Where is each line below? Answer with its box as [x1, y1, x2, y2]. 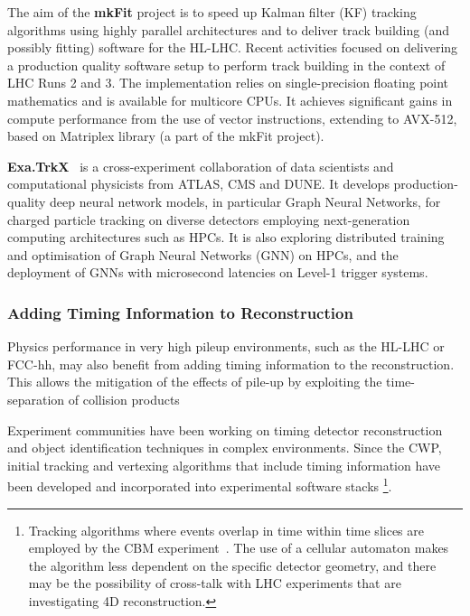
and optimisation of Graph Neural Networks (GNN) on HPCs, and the [7, 245, 399, 264]
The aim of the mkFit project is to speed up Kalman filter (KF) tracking [7, 3, 417, 21]
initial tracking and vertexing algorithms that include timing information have [7, 455, 441, 474]
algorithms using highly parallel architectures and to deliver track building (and [7, 20, 449, 39]
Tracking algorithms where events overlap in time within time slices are [28, 520, 424, 539]
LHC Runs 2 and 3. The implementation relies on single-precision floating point [7, 73, 449, 92]
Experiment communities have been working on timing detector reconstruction [7, 420, 443, 439]
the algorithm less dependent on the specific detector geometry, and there [28, 555, 437, 574]
